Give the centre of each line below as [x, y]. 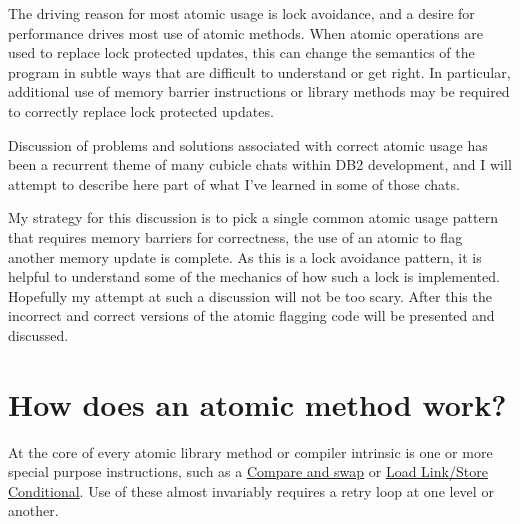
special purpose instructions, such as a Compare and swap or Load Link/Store [248, 471]
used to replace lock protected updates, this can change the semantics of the [241, 52]
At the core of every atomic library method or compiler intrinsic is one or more [250, 451]
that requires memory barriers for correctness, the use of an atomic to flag [235, 236]
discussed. [38, 334]
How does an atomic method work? [257, 403]
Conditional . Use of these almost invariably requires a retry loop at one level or [251, 490]
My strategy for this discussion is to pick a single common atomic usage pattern [253, 217]
